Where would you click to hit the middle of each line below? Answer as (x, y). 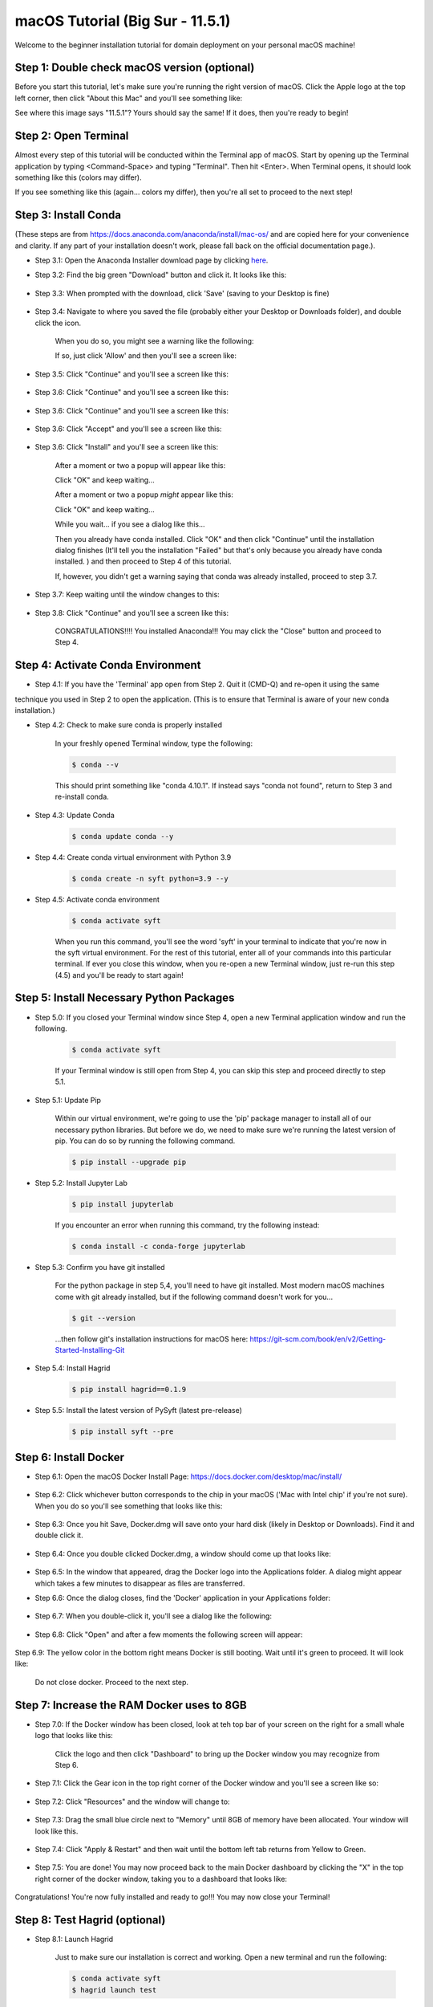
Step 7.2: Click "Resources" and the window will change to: (132, 1801)
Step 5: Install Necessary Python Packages (125, 998)
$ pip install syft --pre (123, 1432)
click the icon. (58, 323)
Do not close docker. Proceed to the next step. (111, 1682)
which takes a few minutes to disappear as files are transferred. (140, 1583)
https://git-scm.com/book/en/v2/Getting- (318, 1339)
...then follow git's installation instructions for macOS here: (152, 1339)
